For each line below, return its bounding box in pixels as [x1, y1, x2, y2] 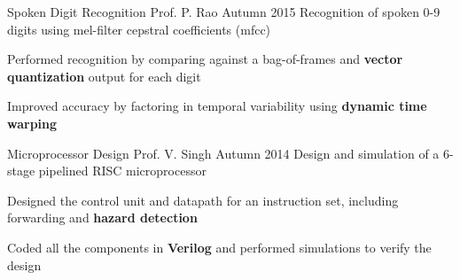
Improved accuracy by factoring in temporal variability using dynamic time [7, 97, 427, 115]
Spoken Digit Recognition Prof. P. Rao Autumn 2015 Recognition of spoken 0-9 [7, 3, 441, 20]
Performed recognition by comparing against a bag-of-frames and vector [7, 50, 403, 68]
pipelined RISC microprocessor [38, 161, 207, 180]
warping [7, 113, 58, 132]
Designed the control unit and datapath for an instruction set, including [7, 191, 399, 209]
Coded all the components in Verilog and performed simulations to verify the [7, 237, 432, 256]
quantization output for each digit [7, 66, 201, 85]
